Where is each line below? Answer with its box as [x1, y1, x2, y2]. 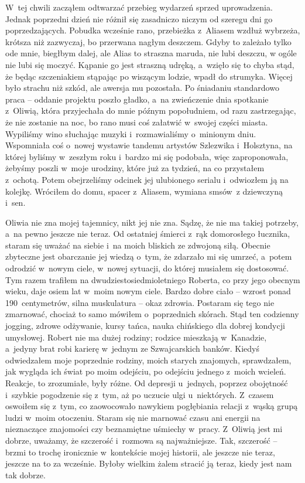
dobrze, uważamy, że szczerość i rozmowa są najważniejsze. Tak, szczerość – [5, 434, 277, 446]
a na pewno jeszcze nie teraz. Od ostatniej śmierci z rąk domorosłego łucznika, [5, 227, 290, 240]
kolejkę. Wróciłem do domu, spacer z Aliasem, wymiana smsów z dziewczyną [5, 185, 283, 197]
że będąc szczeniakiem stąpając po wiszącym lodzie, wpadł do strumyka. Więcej [5, 70, 293, 82]
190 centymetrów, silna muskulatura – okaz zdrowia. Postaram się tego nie [5, 296, 275, 308]
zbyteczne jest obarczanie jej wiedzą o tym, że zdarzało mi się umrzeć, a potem [5, 250, 292, 263]
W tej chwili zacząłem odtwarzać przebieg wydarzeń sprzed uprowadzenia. [5, 1, 273, 13]
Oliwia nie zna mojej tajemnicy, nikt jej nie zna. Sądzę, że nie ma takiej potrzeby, [5, 216, 299, 228]
